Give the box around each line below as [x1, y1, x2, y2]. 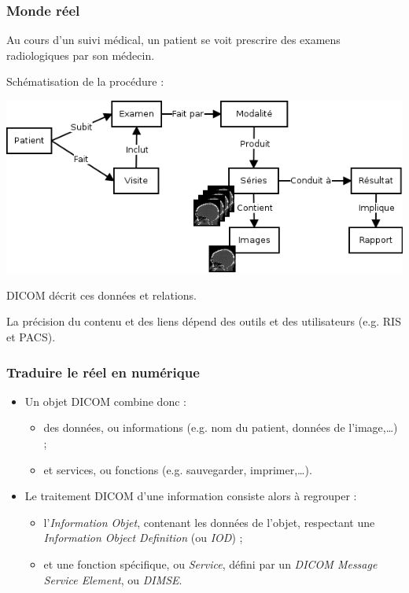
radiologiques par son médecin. [6, 46, 155, 63]
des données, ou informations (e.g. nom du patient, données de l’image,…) [43, 419, 398, 436]
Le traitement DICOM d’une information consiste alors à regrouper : [24, 488, 357, 504]
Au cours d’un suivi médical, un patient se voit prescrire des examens [6, 31, 341, 48]
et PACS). [6, 329, 56, 345]
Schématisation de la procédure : [6, 73, 164, 90]
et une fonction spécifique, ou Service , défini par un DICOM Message [43, 556, 378, 573]
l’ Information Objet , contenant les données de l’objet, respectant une [43, 514, 375, 530]
